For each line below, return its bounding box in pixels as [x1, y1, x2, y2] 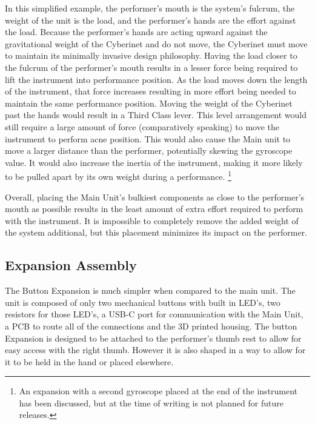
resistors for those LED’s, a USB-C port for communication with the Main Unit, [5, 308, 303, 320]
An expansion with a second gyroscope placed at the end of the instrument [19, 385, 298, 397]
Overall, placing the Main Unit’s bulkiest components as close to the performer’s [5, 190, 305, 203]
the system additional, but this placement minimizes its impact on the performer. [5, 226, 308, 239]
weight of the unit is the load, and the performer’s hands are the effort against [5, 13, 296, 26]
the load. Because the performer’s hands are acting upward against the [5, 25, 268, 38]
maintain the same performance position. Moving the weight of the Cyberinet [5, 96, 293, 109]
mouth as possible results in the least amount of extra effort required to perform [5, 202, 303, 215]
